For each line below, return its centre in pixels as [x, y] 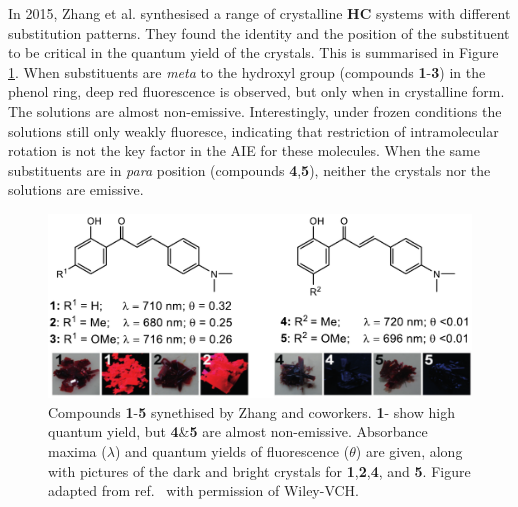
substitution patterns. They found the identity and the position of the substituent [259, 32]
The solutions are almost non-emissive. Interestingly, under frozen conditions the [255, 110]
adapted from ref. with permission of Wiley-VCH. [204, 490]
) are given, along [409, 450]
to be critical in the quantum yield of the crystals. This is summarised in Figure [253, 52]
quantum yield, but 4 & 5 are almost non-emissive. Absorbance [238, 431]
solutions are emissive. [76, 189]
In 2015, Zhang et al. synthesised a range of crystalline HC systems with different [259, 13]
